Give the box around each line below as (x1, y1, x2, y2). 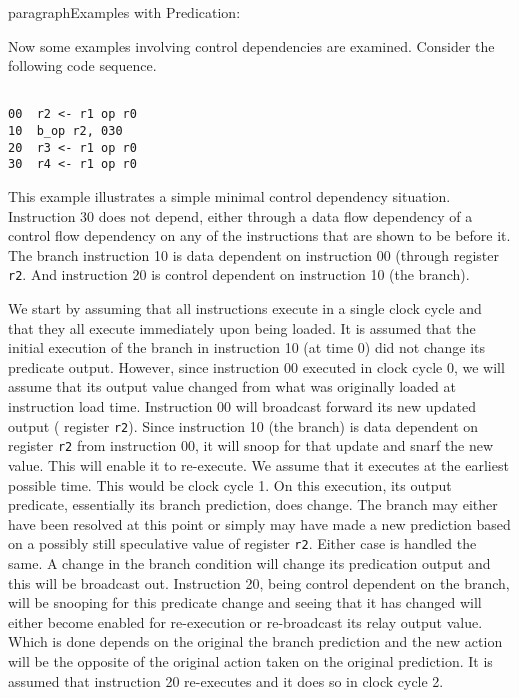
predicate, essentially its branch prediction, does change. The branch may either (8, 494, 498, 515)
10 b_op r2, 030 (8, 124, 123, 139)
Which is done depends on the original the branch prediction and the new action (8, 631, 503, 652)
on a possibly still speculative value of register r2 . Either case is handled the (8, 533, 477, 554)
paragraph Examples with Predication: (8, 2, 241, 22)
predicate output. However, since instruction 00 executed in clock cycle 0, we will (8, 356, 505, 377)
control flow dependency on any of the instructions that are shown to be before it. (8, 225, 511, 246)
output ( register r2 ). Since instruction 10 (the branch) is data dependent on (8, 415, 479, 436)
